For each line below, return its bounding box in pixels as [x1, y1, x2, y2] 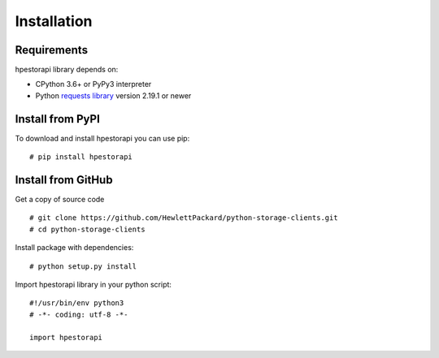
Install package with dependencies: [15, 243, 134, 252]
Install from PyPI [15, 112, 101, 126]
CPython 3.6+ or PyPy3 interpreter [35, 80, 152, 89]
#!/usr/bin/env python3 [29, 299, 124, 308]
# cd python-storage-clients [29, 224, 146, 234]
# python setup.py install [29, 261, 137, 271]
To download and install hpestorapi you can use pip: [15, 133, 190, 143]
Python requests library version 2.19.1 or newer [35, 90, 192, 101]
